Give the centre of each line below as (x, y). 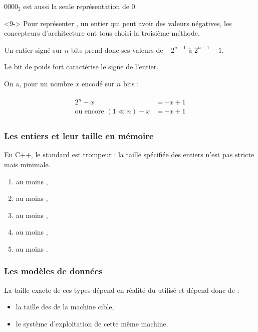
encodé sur (98, 83)
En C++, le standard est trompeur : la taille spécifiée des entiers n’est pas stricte (129, 154)
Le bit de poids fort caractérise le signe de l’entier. (81, 67)
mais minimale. (27, 164)
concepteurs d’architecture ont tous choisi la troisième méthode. (102, 33)
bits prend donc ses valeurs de (117, 49)
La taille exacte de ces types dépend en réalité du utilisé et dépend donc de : (122, 290)
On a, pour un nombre (39, 83)
